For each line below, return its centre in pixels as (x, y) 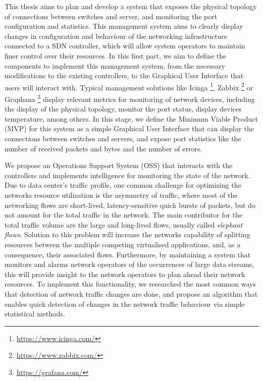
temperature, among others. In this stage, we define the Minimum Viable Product (131, 118)
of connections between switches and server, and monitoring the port (111, 16)
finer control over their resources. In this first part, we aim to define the (116, 55)
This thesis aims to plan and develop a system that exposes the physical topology (131, 6)
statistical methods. (35, 314)
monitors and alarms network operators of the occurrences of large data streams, (129, 264)
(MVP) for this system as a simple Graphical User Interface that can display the (129, 128)
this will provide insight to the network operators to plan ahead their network (125, 274)
